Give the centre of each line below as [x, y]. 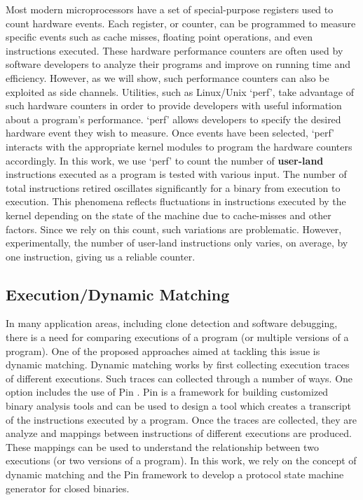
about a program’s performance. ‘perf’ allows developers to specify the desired [173, 119]
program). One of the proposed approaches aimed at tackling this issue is [163, 350]
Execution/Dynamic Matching [118, 294]
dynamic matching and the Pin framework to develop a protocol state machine [175, 474]
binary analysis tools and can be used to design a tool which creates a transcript [179, 406]
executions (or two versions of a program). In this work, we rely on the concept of [181, 460]
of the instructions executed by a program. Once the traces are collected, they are [181, 419]
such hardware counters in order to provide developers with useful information [174, 105]
